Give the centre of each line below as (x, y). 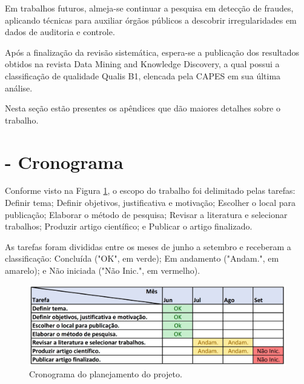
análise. (19, 88)
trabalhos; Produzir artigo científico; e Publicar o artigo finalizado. (129, 226)
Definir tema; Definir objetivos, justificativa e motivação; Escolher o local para (150, 203)
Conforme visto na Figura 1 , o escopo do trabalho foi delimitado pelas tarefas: (150, 190)
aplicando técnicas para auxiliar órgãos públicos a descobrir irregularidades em (151, 20)
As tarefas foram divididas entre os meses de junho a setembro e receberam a (148, 246)
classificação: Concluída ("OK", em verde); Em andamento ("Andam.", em (142, 258)
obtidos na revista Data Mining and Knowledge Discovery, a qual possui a (142, 64)
